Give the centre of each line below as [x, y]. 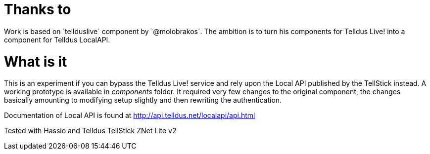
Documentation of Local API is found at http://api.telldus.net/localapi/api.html [130, 115]
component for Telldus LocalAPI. [57, 39]
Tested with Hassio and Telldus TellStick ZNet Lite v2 [90, 131]
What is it [36, 61]
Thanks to [38, 9]
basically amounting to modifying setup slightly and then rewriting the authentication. [143, 100]
